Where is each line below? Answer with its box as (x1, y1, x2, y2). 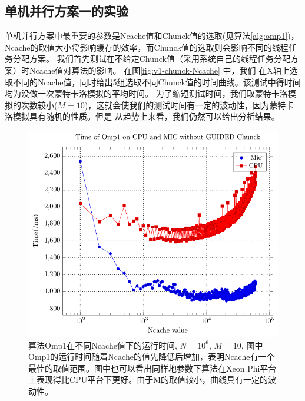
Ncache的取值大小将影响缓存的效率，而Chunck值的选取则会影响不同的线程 (5, 41, 289, 53)
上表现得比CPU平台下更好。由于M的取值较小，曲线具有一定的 (28, 373, 268, 386)
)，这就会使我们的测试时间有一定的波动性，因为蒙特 (84, 98, 286, 111)
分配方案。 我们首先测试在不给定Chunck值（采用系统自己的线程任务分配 (12, 52, 290, 65)
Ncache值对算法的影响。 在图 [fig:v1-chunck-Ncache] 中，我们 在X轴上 (29, 64, 290, 76)
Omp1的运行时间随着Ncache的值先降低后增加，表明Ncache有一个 (28, 350, 275, 363)
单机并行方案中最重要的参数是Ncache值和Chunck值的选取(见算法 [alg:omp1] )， (5, 29, 299, 42)
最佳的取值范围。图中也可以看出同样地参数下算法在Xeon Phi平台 (28, 362, 277, 374)
